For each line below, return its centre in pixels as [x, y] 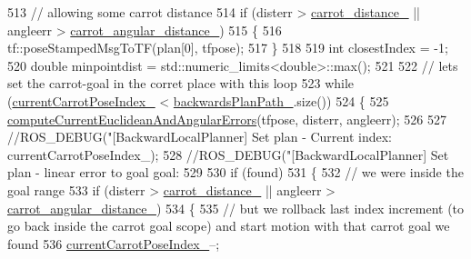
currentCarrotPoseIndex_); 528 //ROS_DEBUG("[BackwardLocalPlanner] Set [228, 154]
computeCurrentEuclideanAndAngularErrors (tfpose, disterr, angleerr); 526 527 [227, 119]
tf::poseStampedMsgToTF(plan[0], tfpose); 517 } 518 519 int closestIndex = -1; [228, 48]
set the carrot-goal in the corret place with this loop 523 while [181, 83]
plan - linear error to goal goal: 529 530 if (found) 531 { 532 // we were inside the [235, 172]
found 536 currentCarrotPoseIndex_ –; [114, 243]
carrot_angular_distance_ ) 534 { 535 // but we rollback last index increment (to [236, 208]
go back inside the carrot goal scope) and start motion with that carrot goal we [229, 226]
